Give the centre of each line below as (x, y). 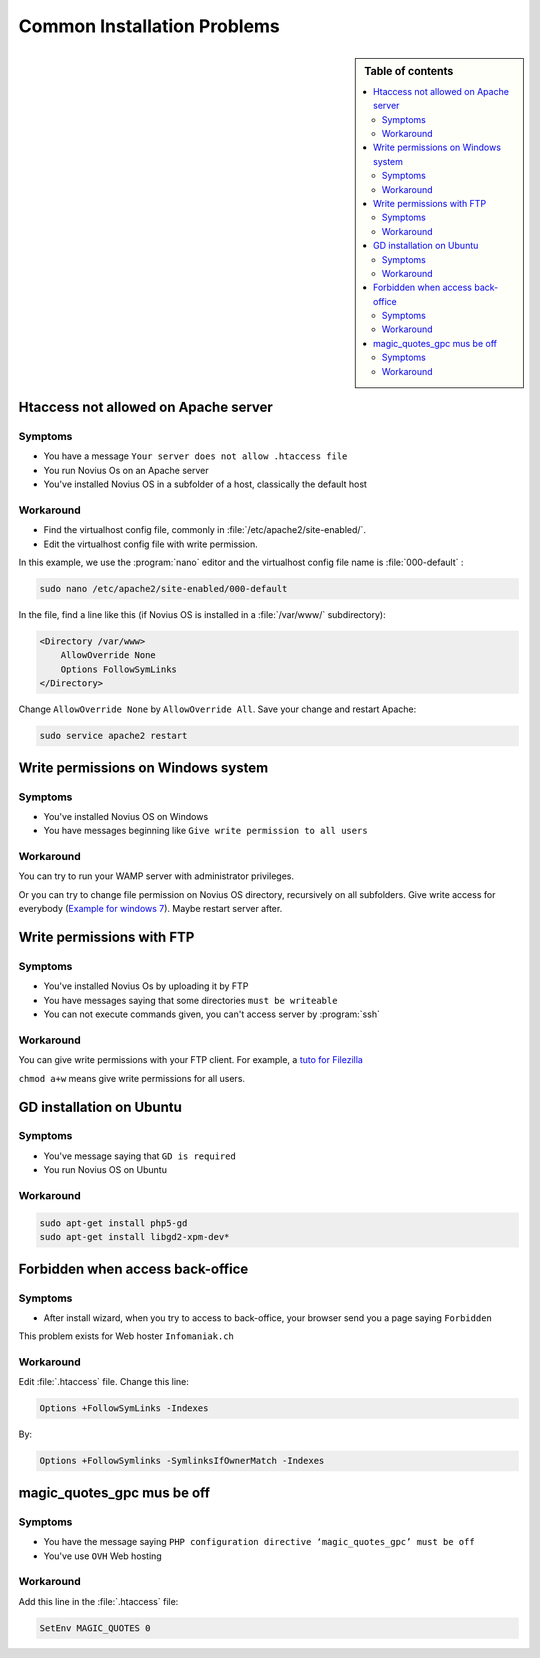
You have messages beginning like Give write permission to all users (206, 831)
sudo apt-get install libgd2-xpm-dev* (134, 1237)
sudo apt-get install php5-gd (113, 1223)
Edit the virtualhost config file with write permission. (151, 544)
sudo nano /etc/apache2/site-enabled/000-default (163, 589)
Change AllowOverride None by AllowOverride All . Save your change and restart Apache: (217, 709)
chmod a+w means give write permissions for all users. (131, 1078)
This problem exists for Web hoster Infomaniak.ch (126, 1336)
